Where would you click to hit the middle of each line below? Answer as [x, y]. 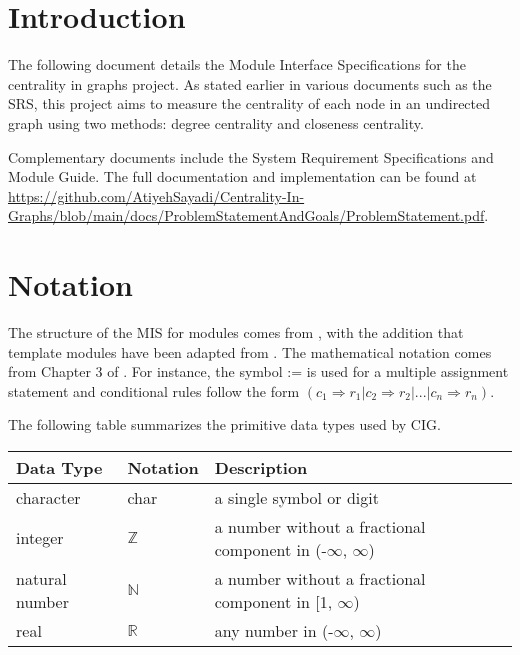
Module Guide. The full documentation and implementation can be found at [242, 176]
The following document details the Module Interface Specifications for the [237, 64]
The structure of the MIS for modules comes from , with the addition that [236, 332]
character [48, 497]
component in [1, [273, 601]
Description [261, 467]
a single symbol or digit [296, 497]
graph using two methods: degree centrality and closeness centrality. [216, 122]
